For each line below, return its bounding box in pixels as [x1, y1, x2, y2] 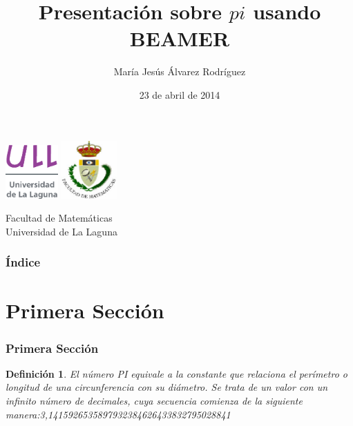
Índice [6, 253, 41, 271]
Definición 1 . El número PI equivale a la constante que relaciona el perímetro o [6, 366, 347, 380]
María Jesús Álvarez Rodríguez [113, 64, 246, 79]
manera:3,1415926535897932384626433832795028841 [6, 407, 231, 421]
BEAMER [129, 24, 230, 52]
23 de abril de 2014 [139, 87, 220, 101]
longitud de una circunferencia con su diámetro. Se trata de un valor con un [6, 380, 328, 394]
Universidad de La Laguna [6, 224, 117, 238]
